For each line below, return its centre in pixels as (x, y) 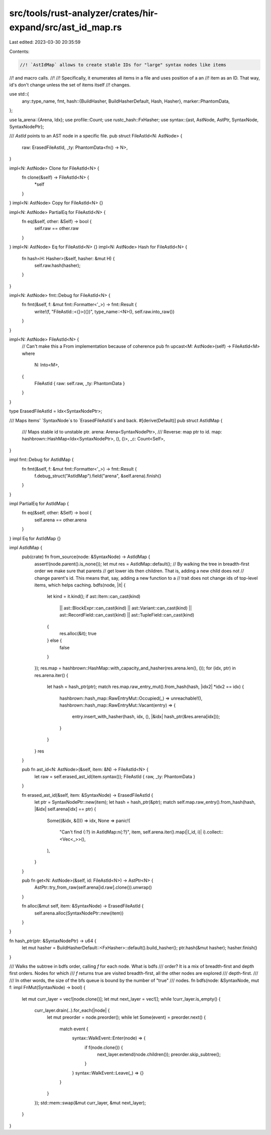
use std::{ (19, 94)
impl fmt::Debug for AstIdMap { (41, 460)
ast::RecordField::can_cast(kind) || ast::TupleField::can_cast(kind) (127, 615)
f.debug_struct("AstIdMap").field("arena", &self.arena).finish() (98, 476)
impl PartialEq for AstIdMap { (39, 504)
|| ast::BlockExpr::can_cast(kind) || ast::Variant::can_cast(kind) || (126, 608)
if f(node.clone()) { (104, 1047)
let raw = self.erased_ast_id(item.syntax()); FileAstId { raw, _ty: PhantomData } (115, 776)
